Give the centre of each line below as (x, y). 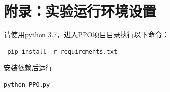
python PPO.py (27, 84)
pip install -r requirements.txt (63, 51)
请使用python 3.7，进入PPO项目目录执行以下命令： (86, 35)
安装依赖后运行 (28, 68)
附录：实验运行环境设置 (80, 11)
